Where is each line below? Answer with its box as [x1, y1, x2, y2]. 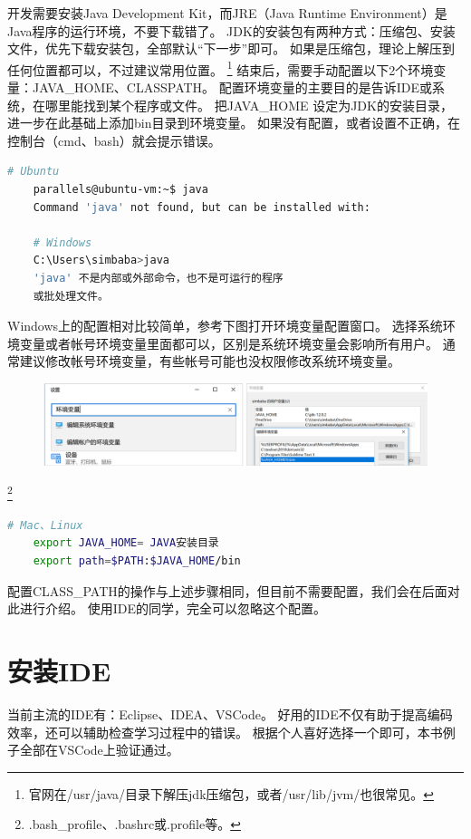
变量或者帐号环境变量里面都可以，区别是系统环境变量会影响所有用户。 [19, 333, 438, 352]
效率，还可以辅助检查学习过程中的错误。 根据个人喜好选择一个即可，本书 [7, 722, 443, 741]
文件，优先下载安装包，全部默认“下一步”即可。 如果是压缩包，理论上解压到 [7, 39, 455, 58]
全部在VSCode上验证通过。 [19, 740, 179, 759]
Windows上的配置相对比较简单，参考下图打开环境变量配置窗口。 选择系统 [7, 316, 443, 335]
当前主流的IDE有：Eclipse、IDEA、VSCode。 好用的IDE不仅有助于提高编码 [7, 704, 453, 723]
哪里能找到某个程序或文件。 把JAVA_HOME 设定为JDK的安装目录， [44, 95, 453, 114]
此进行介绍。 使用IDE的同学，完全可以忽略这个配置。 [7, 599, 326, 618]
